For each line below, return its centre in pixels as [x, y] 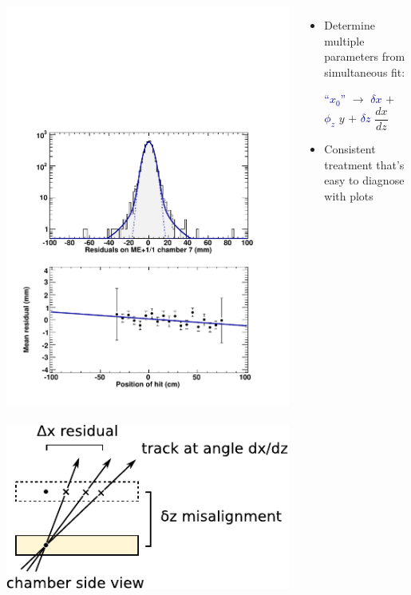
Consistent [350, 149]
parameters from [365, 56]
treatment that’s [364, 164]
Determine [350, 25]
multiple [344, 40]
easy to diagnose [364, 180]
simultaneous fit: [365, 71]
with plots [349, 195]
